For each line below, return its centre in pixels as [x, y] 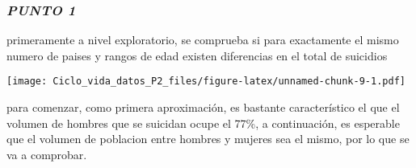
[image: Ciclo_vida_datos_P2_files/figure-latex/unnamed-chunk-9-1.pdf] [206, 82]
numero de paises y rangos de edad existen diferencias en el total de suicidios [197, 55]
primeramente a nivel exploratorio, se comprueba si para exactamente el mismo [203, 40]
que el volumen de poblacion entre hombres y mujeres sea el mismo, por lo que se [208, 139]
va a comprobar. [47, 154]
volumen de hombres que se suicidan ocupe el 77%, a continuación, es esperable [203, 123]
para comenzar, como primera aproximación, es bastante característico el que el [203, 107]
